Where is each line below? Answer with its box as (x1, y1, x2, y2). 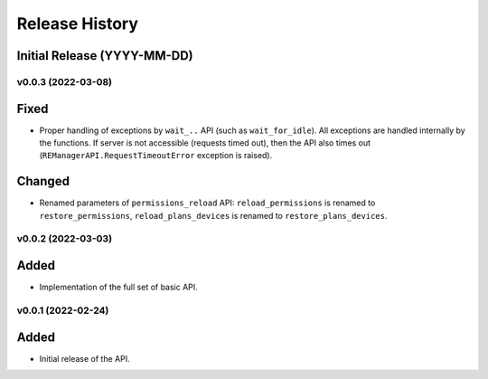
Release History (16, 14, 139, 33)
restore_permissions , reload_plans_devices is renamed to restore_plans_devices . (39, 210, 388, 221)
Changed (16, 174, 70, 189)
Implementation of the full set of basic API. (39, 281, 198, 293)
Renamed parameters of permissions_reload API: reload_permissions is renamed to (39, 197, 376, 208)
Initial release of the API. (39, 353, 130, 364)
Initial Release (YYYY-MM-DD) (16, 48, 193, 63)
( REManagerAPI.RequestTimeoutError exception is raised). (39, 150, 273, 161)
